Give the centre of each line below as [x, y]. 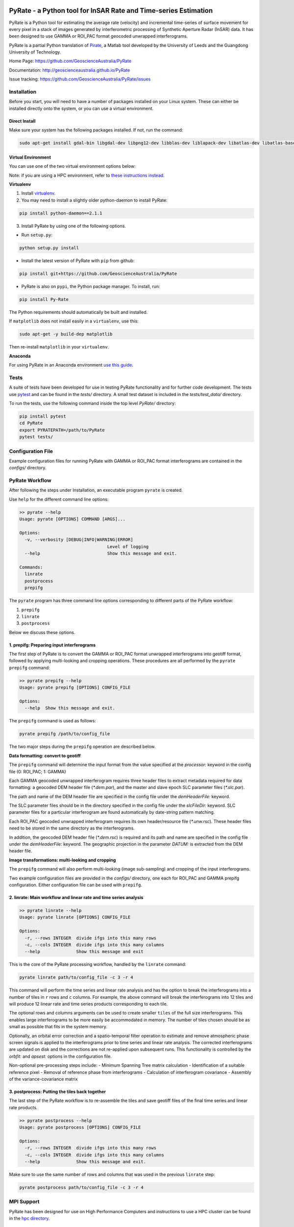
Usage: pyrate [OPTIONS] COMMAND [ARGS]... [73, 519]
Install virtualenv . [38, 193]
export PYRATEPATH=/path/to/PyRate [62, 430]
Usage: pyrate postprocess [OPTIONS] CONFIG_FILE [80, 1127]
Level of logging [128, 547]
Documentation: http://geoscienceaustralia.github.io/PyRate [70, 70]
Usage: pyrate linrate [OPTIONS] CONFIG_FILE [75, 917]
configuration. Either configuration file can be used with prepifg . [75, 885]
